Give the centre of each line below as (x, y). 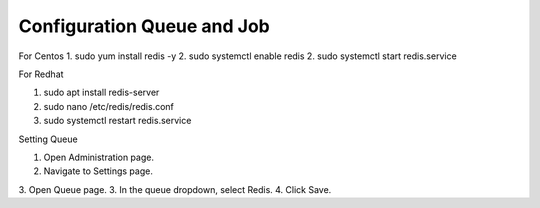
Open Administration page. (99, 157)
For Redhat (41, 74)
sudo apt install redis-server (101, 92)
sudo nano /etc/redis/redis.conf (109, 106)
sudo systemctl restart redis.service (117, 121)
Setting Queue (48, 139)
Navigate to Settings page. (98, 171)
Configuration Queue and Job (144, 26)
